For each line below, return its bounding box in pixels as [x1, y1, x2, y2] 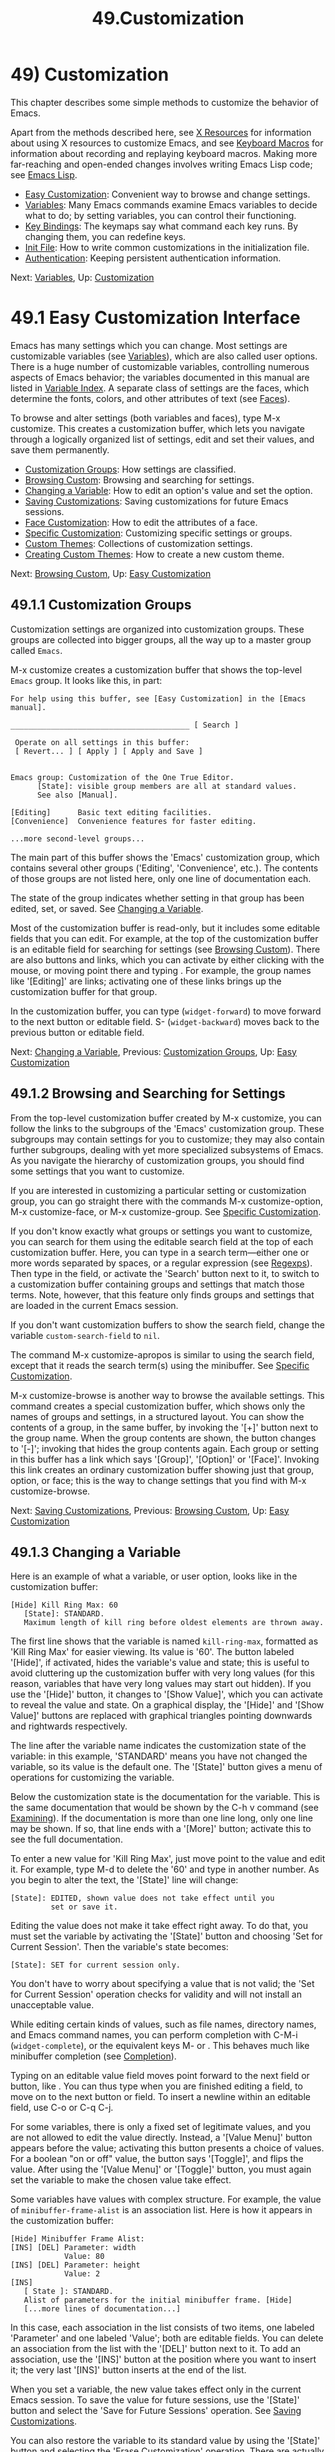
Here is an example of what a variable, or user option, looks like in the [10, 1570, 298, 1582]
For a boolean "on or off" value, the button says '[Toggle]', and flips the [10, 2153, 304, 2165]
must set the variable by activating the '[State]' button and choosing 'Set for [10, 1930, 323, 1942]
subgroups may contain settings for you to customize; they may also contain [10, 1133, 325, 1145]
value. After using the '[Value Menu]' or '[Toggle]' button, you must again [10, 2163, 312, 2176]
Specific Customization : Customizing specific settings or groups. [24, 527, 293, 539]
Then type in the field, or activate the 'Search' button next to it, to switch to [10, 1267, 320, 1279]
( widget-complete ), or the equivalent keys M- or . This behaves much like [10, 2040, 310, 2052]
